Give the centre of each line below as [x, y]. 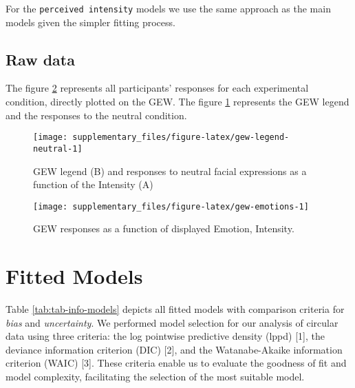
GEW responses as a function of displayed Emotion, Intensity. [164, 228]
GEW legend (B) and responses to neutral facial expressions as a [170, 171]
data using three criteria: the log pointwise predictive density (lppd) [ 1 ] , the [165, 336]
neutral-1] [58, 149]
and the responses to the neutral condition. [96, 115]
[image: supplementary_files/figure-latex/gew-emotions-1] [171, 206]
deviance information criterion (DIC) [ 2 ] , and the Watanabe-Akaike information [174, 349]
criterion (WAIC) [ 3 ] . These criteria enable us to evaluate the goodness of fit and [176, 363]
